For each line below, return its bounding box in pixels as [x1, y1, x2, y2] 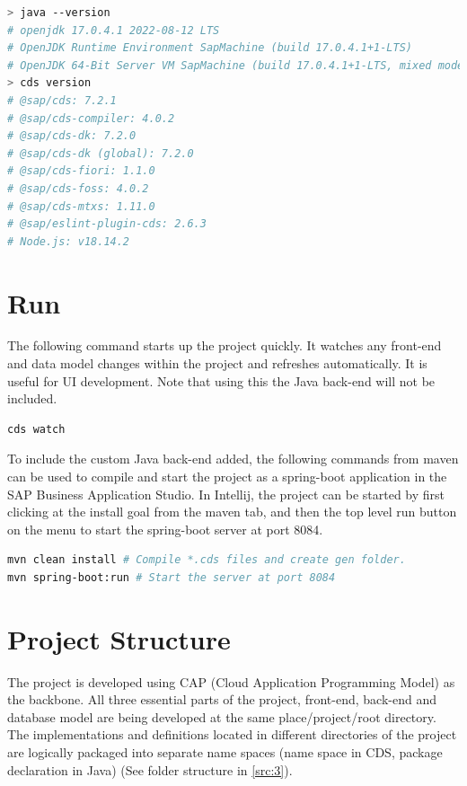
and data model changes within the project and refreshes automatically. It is [7, 354, 427, 373]
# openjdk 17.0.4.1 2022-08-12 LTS [7, 23, 220, 37]
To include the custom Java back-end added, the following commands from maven [7, 449, 459, 468]
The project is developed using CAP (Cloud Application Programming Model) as [7, 672, 455, 691]
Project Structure [7, 620, 231, 657]
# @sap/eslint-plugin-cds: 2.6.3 [7, 217, 207, 231]
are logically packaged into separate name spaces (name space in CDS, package [7, 743, 443, 762]
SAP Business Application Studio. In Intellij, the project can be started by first [7, 484, 445, 503]
